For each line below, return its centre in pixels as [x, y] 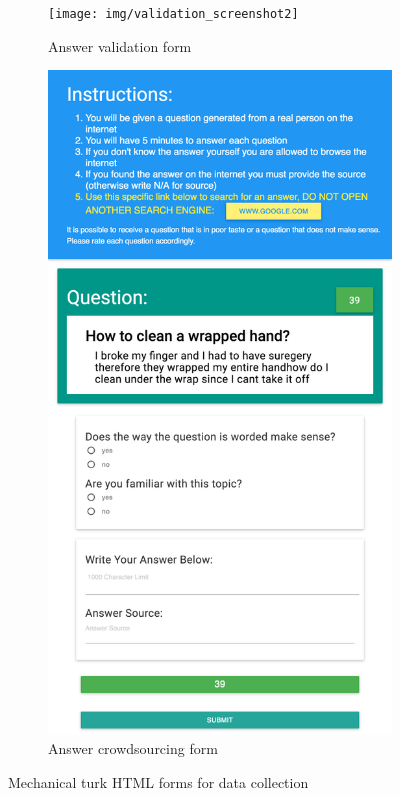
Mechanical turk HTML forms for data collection [158, 782]
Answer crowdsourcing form [133, 748]
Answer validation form [120, 45]
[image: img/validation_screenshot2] [173, 14]
